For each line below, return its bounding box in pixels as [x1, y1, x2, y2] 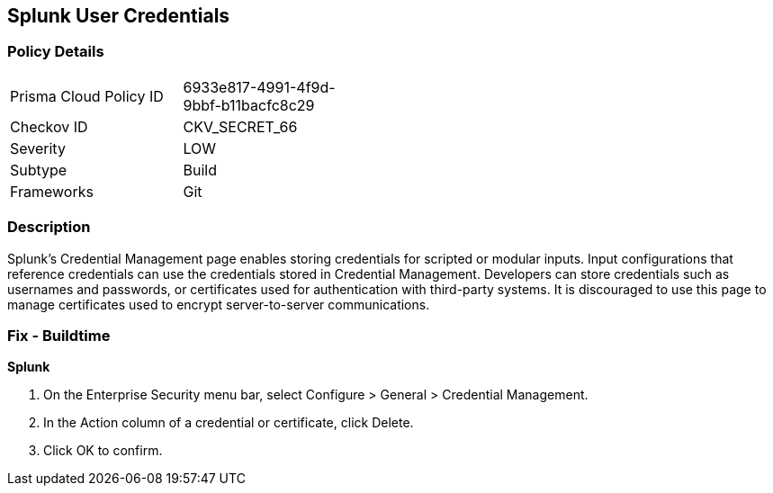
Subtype [10, 160, 67, 179]
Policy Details [7, 42, 104, 61]
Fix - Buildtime [7, 326, 111, 345]
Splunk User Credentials [7, 4, 230, 27]
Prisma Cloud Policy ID [10, 86, 164, 105]
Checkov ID [10, 117, 88, 136]
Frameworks [10, 182, 94, 201]
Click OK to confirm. [43, 443, 163, 459]
